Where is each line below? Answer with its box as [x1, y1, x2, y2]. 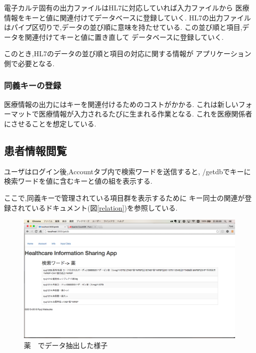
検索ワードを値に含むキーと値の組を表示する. [4, 176, 152, 186]
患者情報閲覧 [4, 142, 67, 158]
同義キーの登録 [4, 79, 61, 92]
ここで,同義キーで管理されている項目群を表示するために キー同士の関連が [4, 192, 245, 203]
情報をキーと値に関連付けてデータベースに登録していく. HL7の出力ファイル [4, 12, 251, 22]
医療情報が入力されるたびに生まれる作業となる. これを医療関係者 [38, 109, 253, 119]
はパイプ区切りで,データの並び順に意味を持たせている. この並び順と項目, [4, 22, 243, 32]
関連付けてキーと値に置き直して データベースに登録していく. [24, 31, 224, 42]
